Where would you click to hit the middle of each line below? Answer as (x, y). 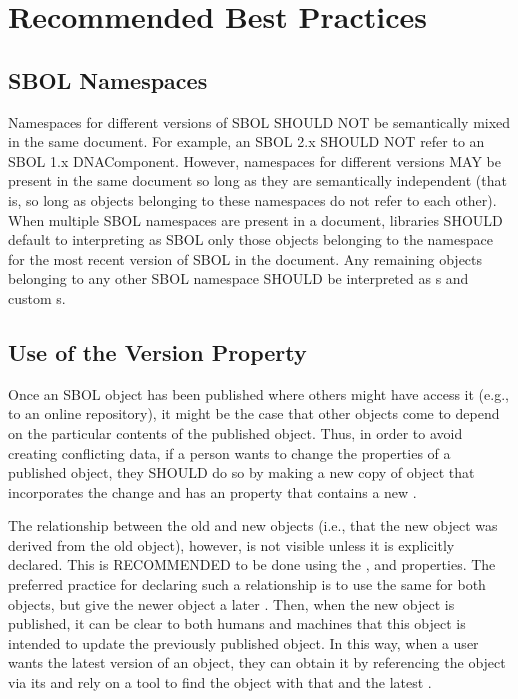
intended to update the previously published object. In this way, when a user (243, 642)
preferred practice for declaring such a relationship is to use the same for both (247, 584)
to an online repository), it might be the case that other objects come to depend (254, 413)
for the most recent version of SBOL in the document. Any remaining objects (245, 258)
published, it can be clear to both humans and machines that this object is (237, 623)
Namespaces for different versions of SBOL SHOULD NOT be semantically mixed (259, 121)
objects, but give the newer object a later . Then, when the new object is (231, 603)
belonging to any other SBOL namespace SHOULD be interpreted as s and (238, 278)
